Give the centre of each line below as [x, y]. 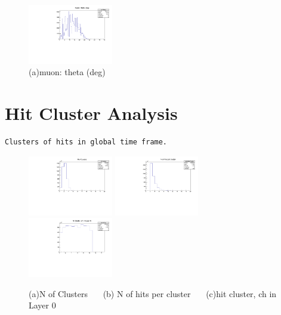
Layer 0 [42, 305]
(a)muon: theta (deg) [67, 72]
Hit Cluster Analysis [91, 113]
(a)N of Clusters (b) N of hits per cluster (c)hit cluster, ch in [153, 293]
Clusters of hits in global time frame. [86, 142]
